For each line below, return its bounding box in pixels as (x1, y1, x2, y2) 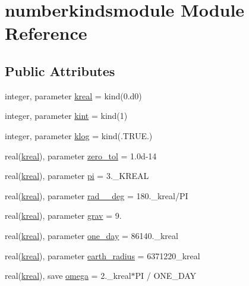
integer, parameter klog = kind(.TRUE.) (5, 129, 153, 142)
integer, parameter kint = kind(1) (5, 109, 128, 122)
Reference (5, 21, 87, 45)
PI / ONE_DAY (135, 269, 197, 282)
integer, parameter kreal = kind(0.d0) (5, 89, 142, 102)
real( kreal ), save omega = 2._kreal (5, 269, 131, 282)
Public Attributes (5, 61, 115, 80)
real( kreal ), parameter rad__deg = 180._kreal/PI (5, 189, 188, 202)
